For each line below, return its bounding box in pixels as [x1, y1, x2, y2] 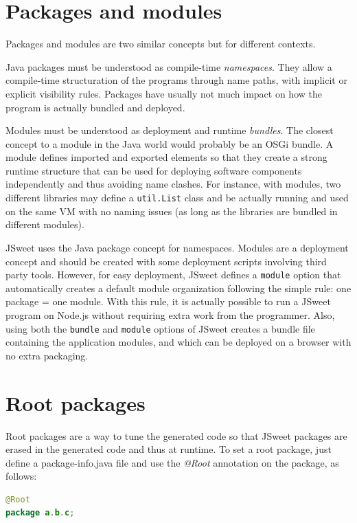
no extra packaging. [5, 348, 89, 362]
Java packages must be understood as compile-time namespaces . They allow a [5, 59, 332, 74]
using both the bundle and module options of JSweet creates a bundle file [5, 321, 315, 335]
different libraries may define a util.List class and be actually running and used [5, 190, 349, 205]
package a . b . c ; [5, 508, 75, 518]
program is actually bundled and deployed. [5, 100, 185, 114]
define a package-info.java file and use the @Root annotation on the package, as [5, 455, 339, 469]
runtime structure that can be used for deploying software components [5, 163, 302, 177]
